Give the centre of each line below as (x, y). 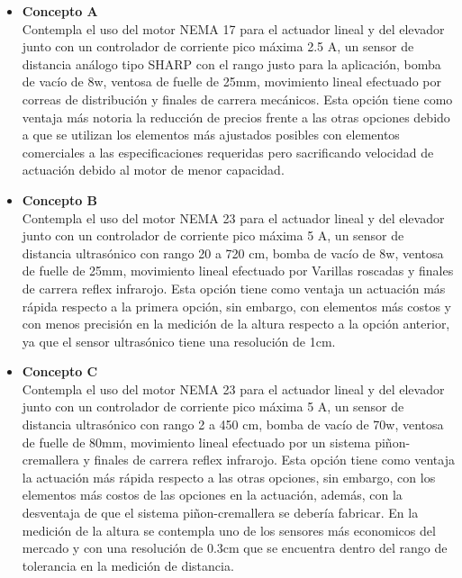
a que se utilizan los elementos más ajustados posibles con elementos (211, 135)
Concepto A (60, 11)
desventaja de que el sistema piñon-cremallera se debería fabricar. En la (220, 513)
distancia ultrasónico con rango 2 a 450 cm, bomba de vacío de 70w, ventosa (233, 424)
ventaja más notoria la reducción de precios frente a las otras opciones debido (236, 117)
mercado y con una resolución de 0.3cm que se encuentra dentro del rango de (235, 548)
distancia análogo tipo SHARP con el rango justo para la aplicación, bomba (231, 63)
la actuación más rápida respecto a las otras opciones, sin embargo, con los (229, 477)
